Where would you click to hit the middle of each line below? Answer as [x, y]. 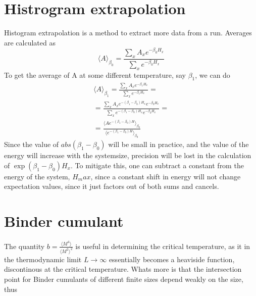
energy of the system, [37, 176]
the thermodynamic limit [43, 259]
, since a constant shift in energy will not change [166, 176]
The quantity [24, 246]
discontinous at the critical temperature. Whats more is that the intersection [123, 269]
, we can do [213, 75]
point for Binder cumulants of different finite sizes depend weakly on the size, [124, 279]
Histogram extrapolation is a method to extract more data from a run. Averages [128, 33]
